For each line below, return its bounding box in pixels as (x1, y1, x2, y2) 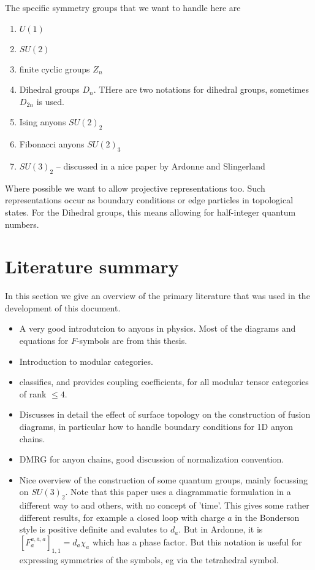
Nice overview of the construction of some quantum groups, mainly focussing (19, 473, 308, 486)
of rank (19, 387, 47, 400)
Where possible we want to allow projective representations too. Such (5, 181, 265, 194)
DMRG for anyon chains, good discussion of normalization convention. (19, 453, 284, 466)
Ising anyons (19, 115, 66, 128)
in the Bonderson (235, 510, 300, 523)
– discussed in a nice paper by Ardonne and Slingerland (56, 159, 265, 172)
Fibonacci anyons (19, 138, 85, 150)
